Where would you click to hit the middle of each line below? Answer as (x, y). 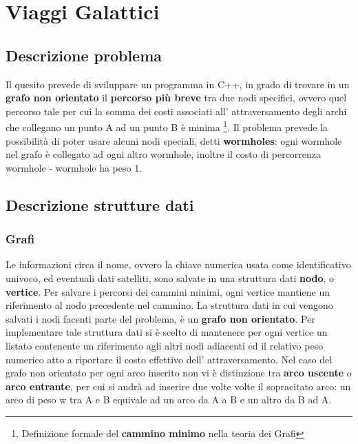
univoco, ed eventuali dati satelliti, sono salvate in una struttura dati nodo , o (170, 277)
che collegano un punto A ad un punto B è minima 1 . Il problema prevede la (167, 126)
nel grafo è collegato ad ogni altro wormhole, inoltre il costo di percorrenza (164, 154)
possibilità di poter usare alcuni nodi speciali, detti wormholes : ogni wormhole (174, 140)
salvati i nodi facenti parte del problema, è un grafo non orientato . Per (160, 318)
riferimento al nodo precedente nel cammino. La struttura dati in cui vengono (169, 305)
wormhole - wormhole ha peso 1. (74, 167)
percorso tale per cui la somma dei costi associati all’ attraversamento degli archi (176, 111)
